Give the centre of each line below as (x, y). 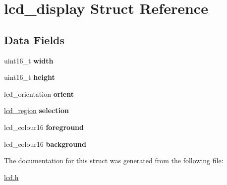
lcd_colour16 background (45, 144)
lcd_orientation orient (39, 93)
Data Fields (34, 39)
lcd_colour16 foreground (44, 127)
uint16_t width (29, 60)
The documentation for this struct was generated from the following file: (114, 160)
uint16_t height (29, 77)
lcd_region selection (36, 110)
